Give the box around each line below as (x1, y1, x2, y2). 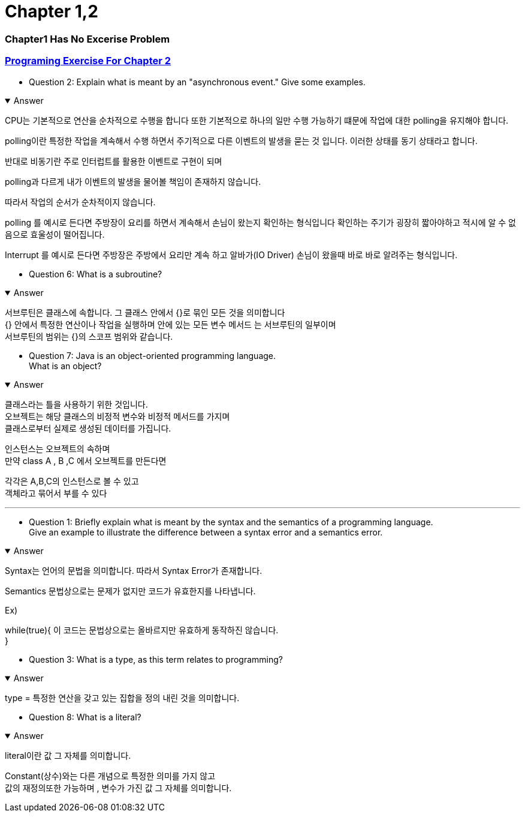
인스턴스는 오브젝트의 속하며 (5, 443, 110, 454)
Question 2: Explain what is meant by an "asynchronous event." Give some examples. (29, 76, 366, 87)
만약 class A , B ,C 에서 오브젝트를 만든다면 (5, 455, 167, 466)
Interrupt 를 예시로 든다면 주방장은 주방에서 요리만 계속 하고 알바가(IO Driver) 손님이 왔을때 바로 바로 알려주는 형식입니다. (5, 249, 458, 260)
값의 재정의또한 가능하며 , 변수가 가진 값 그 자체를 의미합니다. (5, 782, 232, 793)
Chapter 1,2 (5, 1, 98, 22)
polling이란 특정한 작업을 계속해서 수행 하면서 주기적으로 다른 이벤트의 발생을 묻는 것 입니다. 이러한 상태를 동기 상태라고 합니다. (5, 135, 478, 146)
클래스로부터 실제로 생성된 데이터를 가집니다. (5, 423, 171, 433)
